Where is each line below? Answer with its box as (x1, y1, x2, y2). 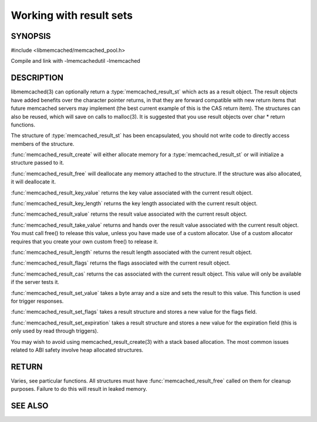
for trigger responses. (11, 297, 64, 304)
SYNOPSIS (11, 31, 51, 41)
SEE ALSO (11, 401, 49, 411)
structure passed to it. (11, 159, 65, 166)
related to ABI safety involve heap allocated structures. (11, 346, 144, 353)
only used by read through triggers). (11, 327, 99, 334)
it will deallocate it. (11, 178, 56, 185)
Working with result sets (11, 9, 133, 22)
